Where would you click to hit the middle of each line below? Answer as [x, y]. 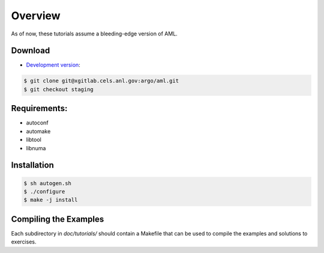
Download [31, 51]
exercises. [24, 242]
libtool [34, 140]
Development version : [53, 65]
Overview [36, 16]
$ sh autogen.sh [48, 183]
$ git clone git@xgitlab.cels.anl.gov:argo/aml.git [101, 81]
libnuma [36, 148]
